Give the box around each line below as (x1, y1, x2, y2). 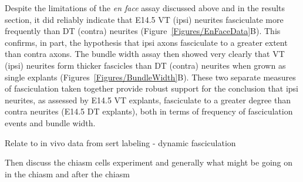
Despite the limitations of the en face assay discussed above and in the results (5, 2, 285, 14)
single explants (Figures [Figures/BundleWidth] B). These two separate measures (5, 70, 296, 83)
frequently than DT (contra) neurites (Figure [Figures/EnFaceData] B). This (5, 25, 281, 37)
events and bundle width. (5, 116, 96, 129)
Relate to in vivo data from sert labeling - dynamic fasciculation (5, 136, 236, 149)
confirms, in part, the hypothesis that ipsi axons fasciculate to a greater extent (5, 36, 288, 48)
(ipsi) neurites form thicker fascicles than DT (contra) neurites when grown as (5, 59, 286, 71)
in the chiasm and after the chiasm (5, 167, 130, 180)
